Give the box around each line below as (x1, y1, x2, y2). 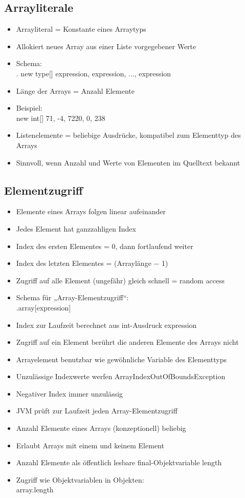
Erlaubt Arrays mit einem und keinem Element (16, 440, 164, 450)
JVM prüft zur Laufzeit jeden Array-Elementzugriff (16, 405, 177, 416)
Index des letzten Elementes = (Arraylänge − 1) (16, 258, 168, 268)
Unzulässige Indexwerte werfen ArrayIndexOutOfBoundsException (16, 371, 226, 382)
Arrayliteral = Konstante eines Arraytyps (16, 24, 146, 34)
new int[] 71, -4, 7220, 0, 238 (16, 112, 105, 123)
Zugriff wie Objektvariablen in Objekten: (16, 474, 144, 485)
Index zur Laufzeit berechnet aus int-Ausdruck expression (16, 319, 197, 330)
